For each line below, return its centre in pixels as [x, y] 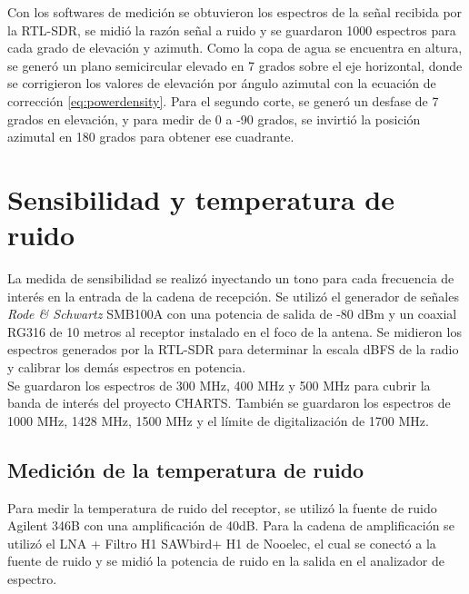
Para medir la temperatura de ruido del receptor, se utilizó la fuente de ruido [222, 507]
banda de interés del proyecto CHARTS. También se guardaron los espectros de [229, 403]
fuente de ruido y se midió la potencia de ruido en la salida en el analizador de [226, 561]
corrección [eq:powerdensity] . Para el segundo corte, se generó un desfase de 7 [223, 100]
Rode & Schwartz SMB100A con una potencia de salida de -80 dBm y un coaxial [232, 314]
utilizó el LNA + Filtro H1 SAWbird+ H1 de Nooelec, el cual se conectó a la [222, 543]
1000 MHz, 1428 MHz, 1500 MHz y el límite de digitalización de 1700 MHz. [218, 420]
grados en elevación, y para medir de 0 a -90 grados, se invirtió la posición [214, 119]
